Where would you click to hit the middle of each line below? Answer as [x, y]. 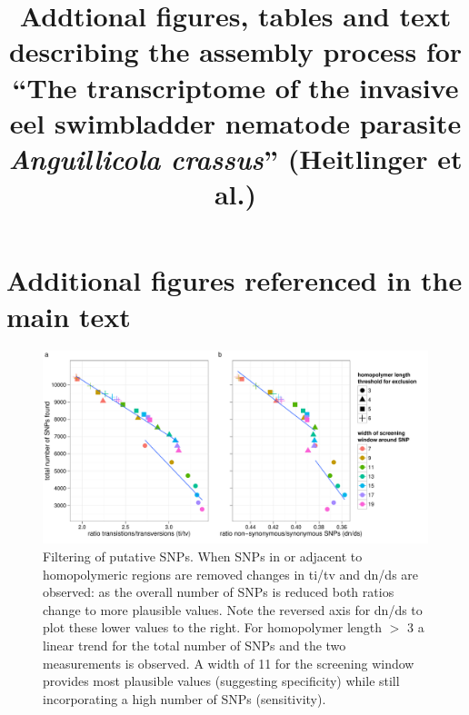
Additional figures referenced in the [234, 280]
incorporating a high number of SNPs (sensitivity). [185, 698]
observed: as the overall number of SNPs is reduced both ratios [219, 592]
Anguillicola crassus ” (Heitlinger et [235, 158]
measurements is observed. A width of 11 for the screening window [229, 663]
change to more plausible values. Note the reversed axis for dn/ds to [233, 609]
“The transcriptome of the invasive [235, 87]
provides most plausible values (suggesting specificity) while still [221, 681]
